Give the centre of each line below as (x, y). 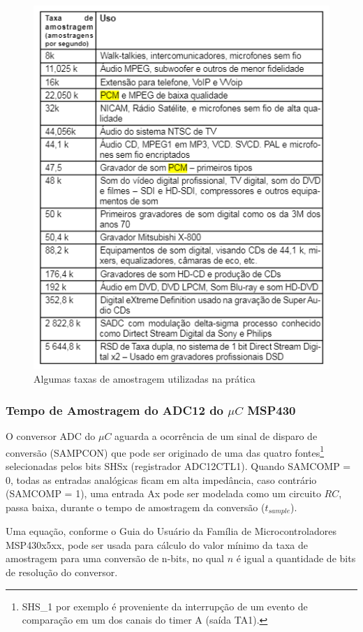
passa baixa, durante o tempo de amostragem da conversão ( (135, 507)
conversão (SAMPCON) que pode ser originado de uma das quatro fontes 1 (165, 451)
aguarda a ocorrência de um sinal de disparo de (216, 436)
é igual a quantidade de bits (296, 558)
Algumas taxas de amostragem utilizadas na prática (145, 379)
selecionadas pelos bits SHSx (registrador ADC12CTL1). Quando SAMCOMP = (178, 465)
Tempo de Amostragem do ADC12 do (115, 410)
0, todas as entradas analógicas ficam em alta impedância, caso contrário (161, 479)
